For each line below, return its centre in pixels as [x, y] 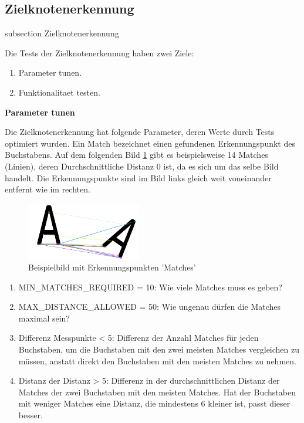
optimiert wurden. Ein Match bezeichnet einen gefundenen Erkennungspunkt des [150, 143]
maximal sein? [44, 318]
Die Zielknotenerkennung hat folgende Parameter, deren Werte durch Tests [140, 132]
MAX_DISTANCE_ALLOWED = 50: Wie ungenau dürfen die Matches [150, 307]
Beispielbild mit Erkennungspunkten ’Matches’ [112, 267]
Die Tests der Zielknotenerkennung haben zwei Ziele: [99, 53]
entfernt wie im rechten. [48, 189]
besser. [31, 415]
